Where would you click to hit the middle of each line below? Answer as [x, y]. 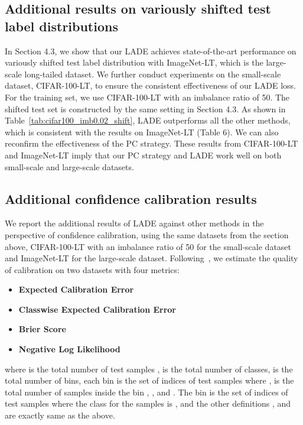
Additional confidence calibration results [131, 198]
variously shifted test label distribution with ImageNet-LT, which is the [134, 62]
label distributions [61, 26]
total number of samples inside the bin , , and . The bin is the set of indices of [146, 392]
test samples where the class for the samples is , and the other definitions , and [148, 403]
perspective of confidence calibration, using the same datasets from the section [147, 234]
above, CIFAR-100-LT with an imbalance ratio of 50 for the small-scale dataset [148, 246]
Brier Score [42, 329]
